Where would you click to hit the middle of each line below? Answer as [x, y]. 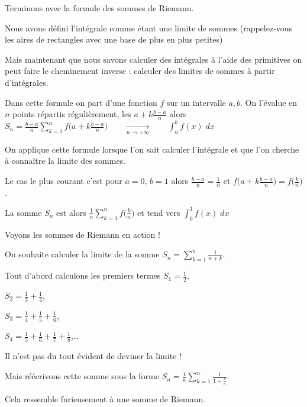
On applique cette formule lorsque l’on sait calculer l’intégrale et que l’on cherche [152, 149]
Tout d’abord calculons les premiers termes [83, 275]
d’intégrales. [27, 82]
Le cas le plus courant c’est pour [64, 181]
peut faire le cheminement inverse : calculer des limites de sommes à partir [140, 71]
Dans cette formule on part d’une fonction [81, 102]
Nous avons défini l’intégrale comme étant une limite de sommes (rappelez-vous [149, 28]
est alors [71, 212]
